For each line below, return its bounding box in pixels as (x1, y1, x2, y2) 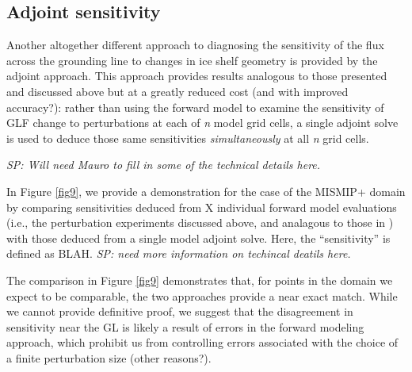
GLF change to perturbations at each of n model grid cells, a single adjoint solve (6, 114, 399, 131)
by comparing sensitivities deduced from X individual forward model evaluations (6, 198, 397, 215)
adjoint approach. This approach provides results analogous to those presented (6, 67, 387, 84)
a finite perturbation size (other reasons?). (6, 349, 212, 366)
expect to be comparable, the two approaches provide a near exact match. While (6, 287, 398, 304)
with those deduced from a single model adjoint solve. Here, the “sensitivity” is (6, 229, 391, 246)
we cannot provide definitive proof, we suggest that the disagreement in (6, 303, 353, 320)
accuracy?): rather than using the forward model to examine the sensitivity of (6, 98, 384, 115)
